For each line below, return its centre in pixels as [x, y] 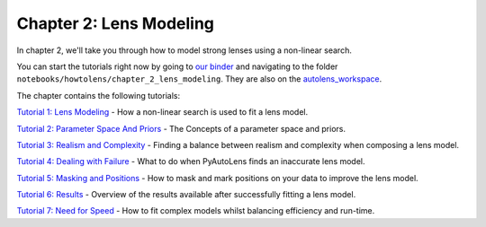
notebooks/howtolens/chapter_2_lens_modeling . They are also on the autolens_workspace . [199, 79]
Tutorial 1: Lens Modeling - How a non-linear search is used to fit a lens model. [162, 112]
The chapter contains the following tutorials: [98, 95]
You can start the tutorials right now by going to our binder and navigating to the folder [177, 66]
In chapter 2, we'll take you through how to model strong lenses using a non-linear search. [184, 50]
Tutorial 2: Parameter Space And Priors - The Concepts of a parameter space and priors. [181, 128]
